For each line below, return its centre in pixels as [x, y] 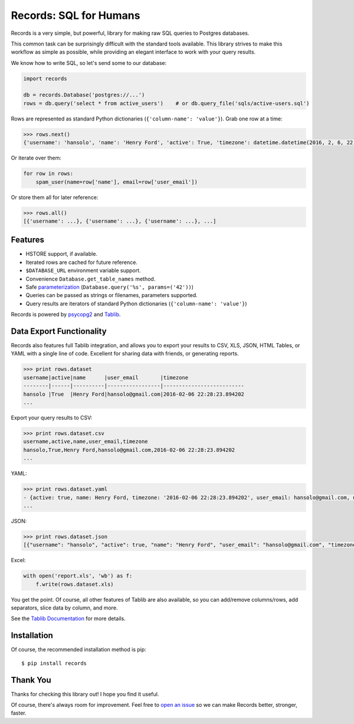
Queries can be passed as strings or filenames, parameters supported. [112, 295]
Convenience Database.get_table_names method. [91, 279]
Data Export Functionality [59, 331]
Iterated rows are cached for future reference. [82, 262]
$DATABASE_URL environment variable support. [83, 270]
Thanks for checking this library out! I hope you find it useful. [85, 694]
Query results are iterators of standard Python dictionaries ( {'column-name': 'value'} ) [136, 304]
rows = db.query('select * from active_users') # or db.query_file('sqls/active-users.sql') [166, 103]
